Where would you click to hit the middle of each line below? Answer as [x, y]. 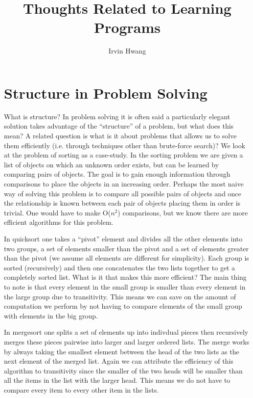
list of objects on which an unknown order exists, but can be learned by [112, 164]
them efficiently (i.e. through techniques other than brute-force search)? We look [125, 145]
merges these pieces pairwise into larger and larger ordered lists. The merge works [127, 341]
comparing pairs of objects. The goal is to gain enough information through [117, 174]
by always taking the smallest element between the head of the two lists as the [122, 351]
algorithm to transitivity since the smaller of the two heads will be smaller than [123, 370]
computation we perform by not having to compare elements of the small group [123, 306]
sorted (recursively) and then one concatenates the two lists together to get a [120, 267]
